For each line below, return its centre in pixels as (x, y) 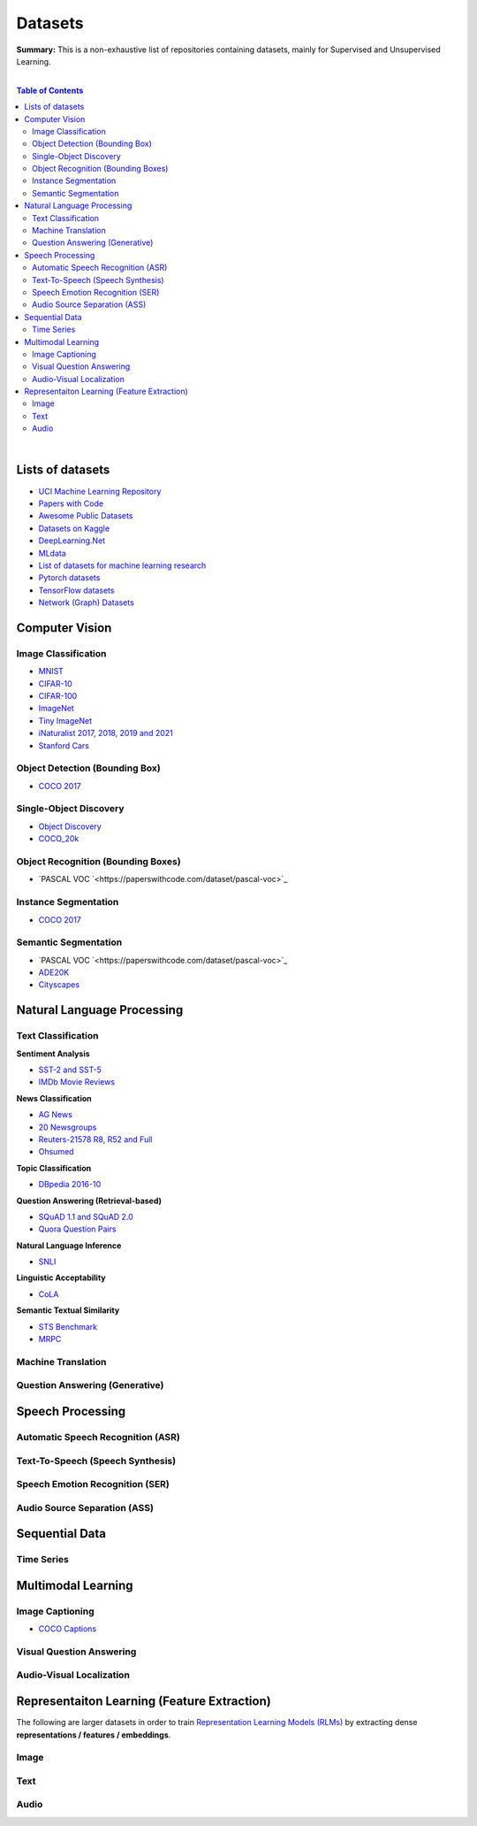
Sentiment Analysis (53, 1054)
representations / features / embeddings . (94, 1735)
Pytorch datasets (69, 578)
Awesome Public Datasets (86, 516)
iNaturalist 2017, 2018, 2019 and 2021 (106, 733)
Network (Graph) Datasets (86, 602)
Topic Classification (54, 1168)
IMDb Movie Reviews (76, 1082)
